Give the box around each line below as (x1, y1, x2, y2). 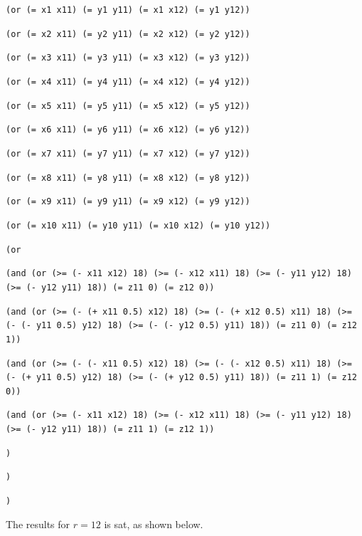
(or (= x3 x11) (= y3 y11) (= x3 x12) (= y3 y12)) (6, 53, 250, 63)
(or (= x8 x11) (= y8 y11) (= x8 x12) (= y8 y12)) (6, 172, 250, 183)
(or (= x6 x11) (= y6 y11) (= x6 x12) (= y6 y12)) (6, 125, 250, 135)
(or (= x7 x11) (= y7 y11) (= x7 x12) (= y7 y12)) (6, 148, 250, 159)
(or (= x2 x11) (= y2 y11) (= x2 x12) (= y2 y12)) (6, 28, 250, 39)
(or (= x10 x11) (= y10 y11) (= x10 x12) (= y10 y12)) (6, 220, 271, 231)
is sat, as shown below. (104, 516, 203, 531)
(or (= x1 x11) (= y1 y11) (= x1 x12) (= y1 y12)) (6, 5, 250, 15)
